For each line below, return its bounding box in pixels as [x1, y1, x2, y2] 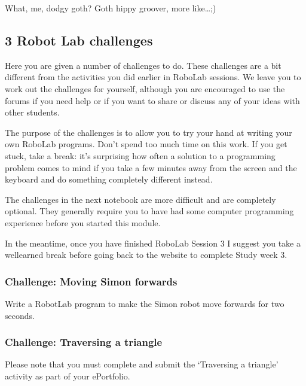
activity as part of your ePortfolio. [5, 369, 130, 382]
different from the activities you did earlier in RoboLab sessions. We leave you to [5, 71, 301, 83]
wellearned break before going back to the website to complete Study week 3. [5, 248, 287, 261]
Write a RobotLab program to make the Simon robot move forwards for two [5, 297, 284, 309]
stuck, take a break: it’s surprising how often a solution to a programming [5, 149, 276, 162]
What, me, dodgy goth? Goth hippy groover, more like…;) [5, 2, 216, 14]
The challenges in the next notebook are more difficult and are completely [5, 193, 276, 205]
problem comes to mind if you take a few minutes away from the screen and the [5, 161, 297, 174]
